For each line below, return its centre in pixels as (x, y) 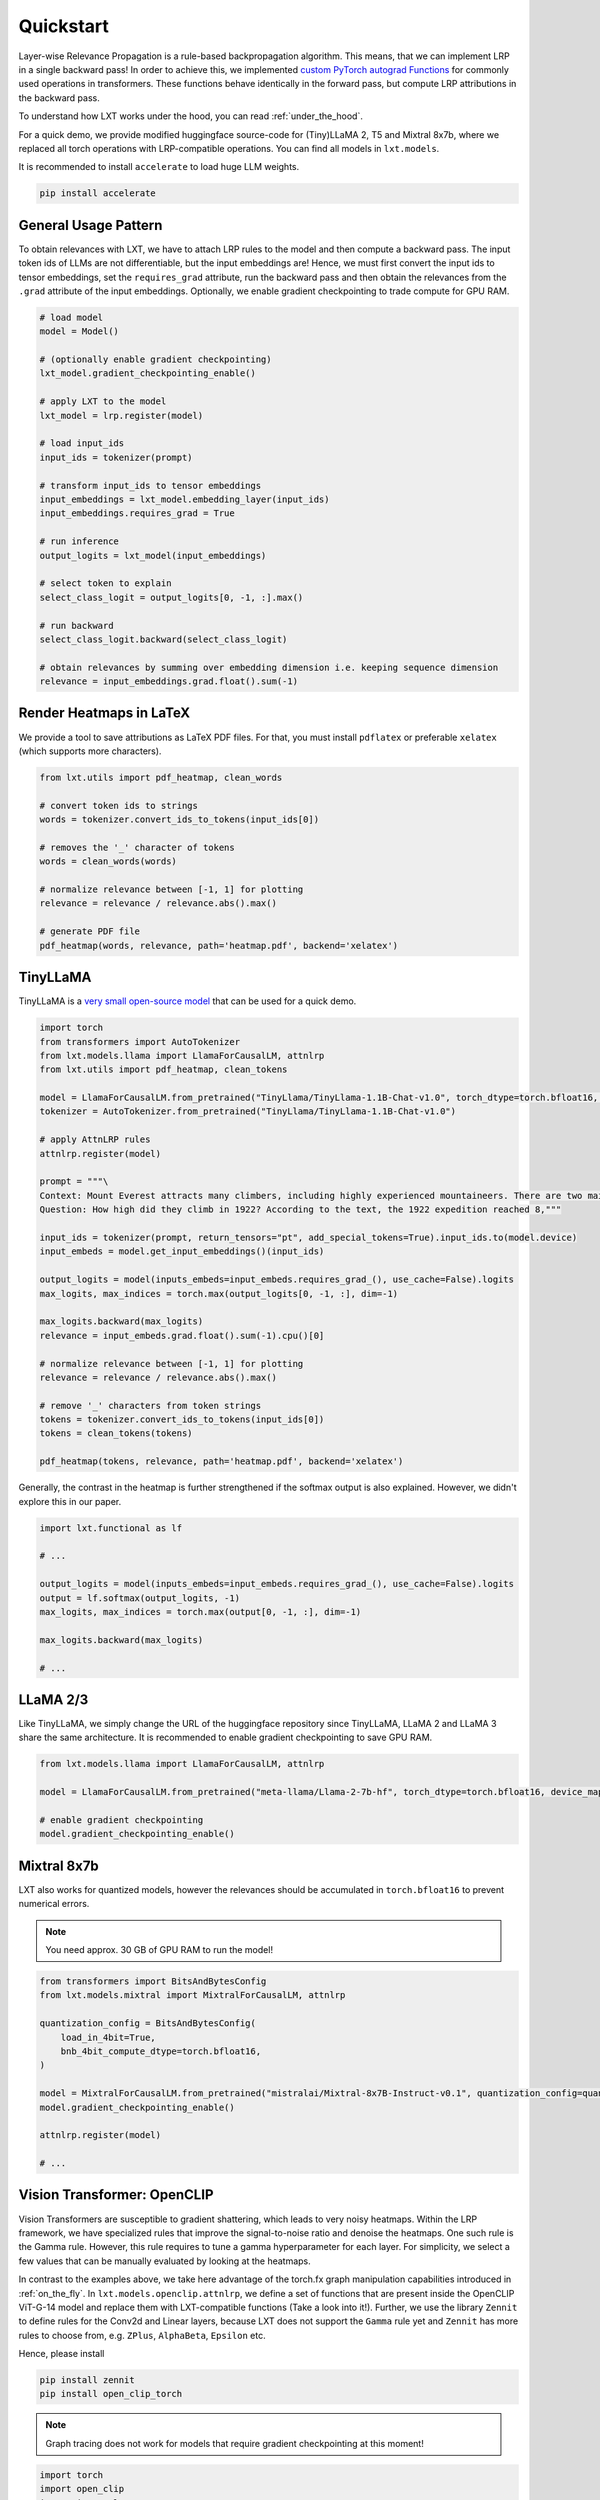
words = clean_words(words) (108, 861)
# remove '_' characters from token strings (150, 1405)
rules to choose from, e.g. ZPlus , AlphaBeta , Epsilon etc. (142, 2335)
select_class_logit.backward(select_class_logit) (163, 639)
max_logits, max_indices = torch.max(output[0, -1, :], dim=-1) (200, 1611)
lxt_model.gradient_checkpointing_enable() (148, 373)
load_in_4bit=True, (108, 2037)
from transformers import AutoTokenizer (139, 1041)
